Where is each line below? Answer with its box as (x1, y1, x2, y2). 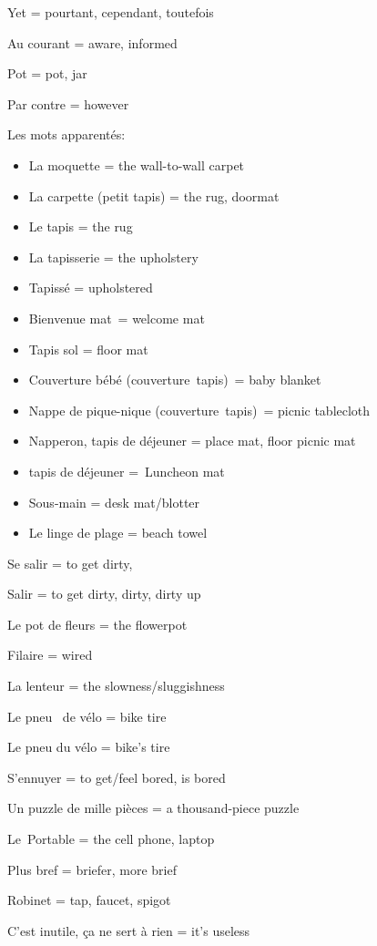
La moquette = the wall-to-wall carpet (28, 155, 245, 174)
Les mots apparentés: (7, 125, 126, 144)
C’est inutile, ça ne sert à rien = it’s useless (7, 920, 250, 940)
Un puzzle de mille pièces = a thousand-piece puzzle (7, 798, 300, 817)
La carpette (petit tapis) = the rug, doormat (28, 186, 280, 205)
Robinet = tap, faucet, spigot (7, 890, 171, 910)
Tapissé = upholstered (28, 278, 153, 297)
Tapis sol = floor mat (28, 339, 148, 358)
